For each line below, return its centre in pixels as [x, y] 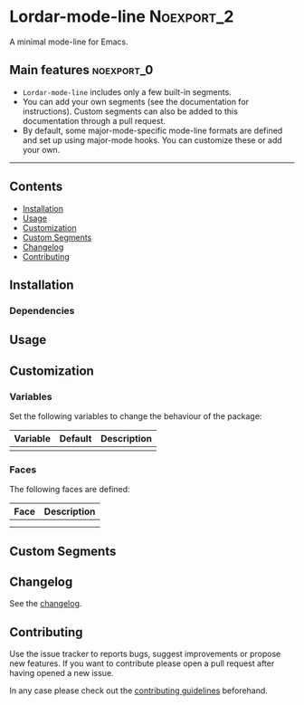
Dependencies [42, 310]
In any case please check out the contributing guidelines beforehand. [139, 691]
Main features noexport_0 [81, 70]
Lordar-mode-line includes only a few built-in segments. [127, 91]
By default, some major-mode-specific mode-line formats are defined [152, 130]
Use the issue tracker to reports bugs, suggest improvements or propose [145, 654]
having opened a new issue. [62, 673]
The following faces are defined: [70, 490]
